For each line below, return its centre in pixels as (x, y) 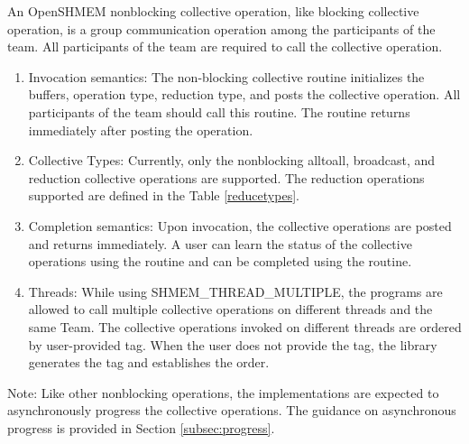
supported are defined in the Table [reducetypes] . (164, 195)
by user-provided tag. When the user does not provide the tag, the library (233, 344)
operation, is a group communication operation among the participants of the (221, 28)
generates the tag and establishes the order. (149, 362)
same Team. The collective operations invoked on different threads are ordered (245, 326)
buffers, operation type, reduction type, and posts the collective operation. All (244, 94)
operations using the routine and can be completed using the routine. (220, 261)
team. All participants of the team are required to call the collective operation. (225, 46)
